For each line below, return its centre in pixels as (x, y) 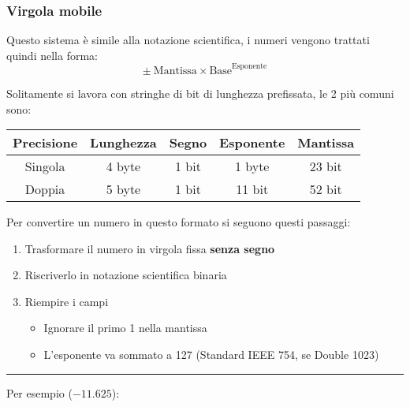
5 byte (123, 189)
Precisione (45, 143)
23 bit (326, 166)
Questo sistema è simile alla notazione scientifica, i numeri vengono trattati (188, 40)
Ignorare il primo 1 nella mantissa (125, 328)
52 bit (326, 189)
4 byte (123, 166)
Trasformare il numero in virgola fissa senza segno (150, 248)
